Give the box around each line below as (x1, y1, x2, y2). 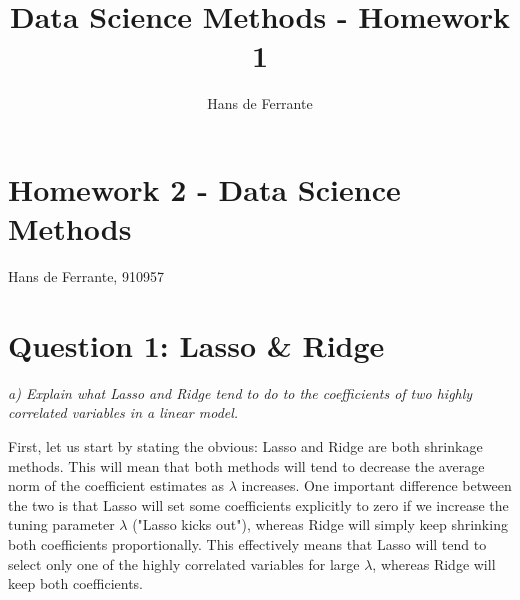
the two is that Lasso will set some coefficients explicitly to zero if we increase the (8, 494, 509, 515)
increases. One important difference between (241, 475, 512, 496)
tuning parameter (8, 514, 115, 535)
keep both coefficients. (8, 573, 144, 594)
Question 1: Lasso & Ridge (8, 324, 385, 365)
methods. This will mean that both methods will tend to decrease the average (8, 455, 485, 476)
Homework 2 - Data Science (8, 168, 401, 209)
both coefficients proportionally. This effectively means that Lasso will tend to (8, 533, 487, 554)
